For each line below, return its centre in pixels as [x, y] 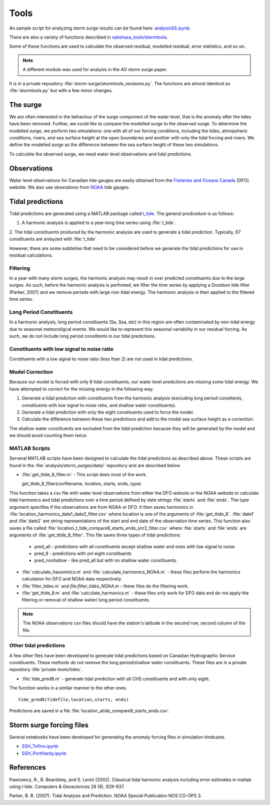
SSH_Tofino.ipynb [40, 746]
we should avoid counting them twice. [48, 436]
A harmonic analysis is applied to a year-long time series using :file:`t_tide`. [99, 223]
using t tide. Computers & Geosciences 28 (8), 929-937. [67, 786]
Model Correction [31, 372]
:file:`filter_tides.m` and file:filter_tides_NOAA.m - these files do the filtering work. [105, 586]
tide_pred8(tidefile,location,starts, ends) [74, 699]
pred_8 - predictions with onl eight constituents [83, 553]
